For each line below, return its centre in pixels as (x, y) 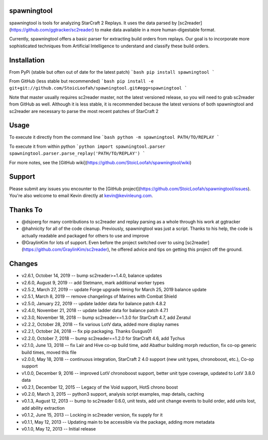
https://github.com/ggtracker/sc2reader (52, 29)
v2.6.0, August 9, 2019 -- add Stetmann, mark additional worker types (93, 282)
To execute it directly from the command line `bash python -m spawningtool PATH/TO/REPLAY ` (114, 137)
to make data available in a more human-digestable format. (155, 29)
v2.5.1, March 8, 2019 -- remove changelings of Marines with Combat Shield (99, 297)
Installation (27, 60)
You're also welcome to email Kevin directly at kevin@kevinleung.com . (81, 195)
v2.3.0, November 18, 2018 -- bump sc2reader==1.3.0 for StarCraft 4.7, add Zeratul (106, 317)
